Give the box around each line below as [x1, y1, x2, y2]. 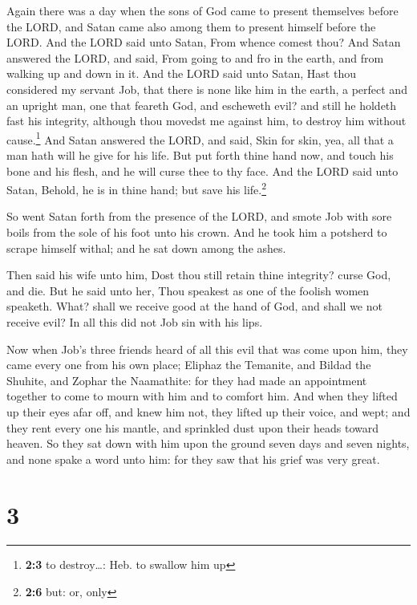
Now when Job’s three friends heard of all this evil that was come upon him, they [6, 340, 408, 357]
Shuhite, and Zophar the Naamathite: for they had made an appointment [6, 372, 367, 388]
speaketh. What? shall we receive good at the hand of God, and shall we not [6, 298, 383, 315]
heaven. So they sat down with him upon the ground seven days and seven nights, [6, 435, 410, 452]
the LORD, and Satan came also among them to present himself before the [6, 18, 376, 35]
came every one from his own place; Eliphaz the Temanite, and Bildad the [6, 356, 371, 373]
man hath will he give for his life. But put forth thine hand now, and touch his [6, 147, 394, 163]
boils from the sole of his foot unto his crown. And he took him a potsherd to [6, 224, 387, 241]
